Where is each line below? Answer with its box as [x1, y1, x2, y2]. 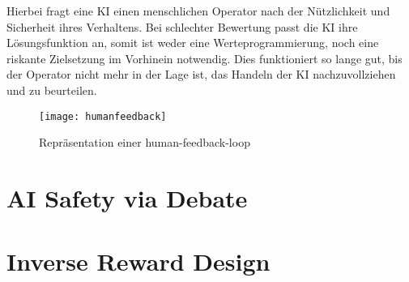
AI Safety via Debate [6, 182, 248, 214]
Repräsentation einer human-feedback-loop [39, 134, 250, 151]
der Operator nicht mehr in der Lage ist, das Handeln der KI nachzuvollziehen [6, 66, 396, 83]
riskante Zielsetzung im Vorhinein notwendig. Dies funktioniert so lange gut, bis [6, 49, 403, 66]
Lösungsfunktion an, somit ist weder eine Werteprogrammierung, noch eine [6, 34, 379, 51]
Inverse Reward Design [6, 245, 271, 278]
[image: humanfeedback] [39, 110, 167, 122]
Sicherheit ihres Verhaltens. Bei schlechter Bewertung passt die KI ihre [6, 18, 358, 35]
